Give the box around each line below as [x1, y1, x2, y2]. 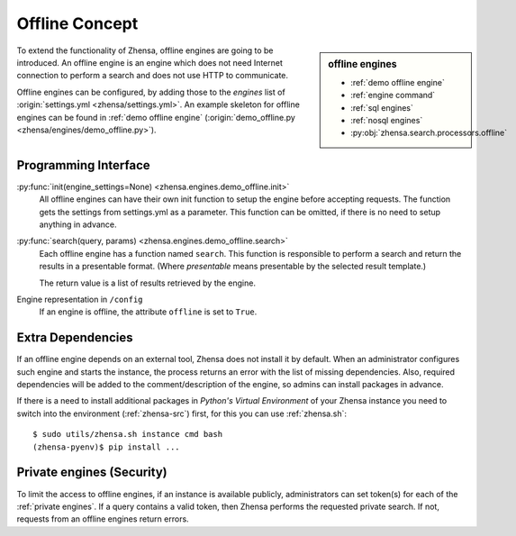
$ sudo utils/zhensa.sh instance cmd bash [32, 429, 223, 440]
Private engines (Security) [16, 465, 168, 480]
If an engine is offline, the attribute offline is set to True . [39, 306, 258, 317]
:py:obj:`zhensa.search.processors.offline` [350, 127, 508, 139]
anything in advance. [39, 219, 117, 230]
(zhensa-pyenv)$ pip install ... [32, 441, 180, 452]
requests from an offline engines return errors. [16, 513, 189, 524]
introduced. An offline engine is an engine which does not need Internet [16, 57, 284, 68]
